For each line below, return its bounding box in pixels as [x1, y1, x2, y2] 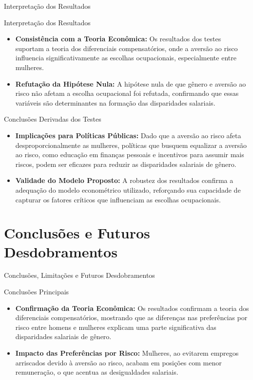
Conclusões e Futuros [4, 223, 150, 243]
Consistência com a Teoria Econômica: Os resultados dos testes [15, 34, 221, 44]
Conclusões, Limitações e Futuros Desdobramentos [4, 270, 155, 280]
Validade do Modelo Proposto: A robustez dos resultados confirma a [15, 175, 234, 185]
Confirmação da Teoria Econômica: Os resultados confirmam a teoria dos [15, 303, 249, 313]
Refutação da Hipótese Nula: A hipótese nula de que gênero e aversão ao [15, 78, 246, 89]
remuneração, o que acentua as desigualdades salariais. [15, 367, 178, 377]
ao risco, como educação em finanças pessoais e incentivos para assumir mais [15, 149, 244, 160]
